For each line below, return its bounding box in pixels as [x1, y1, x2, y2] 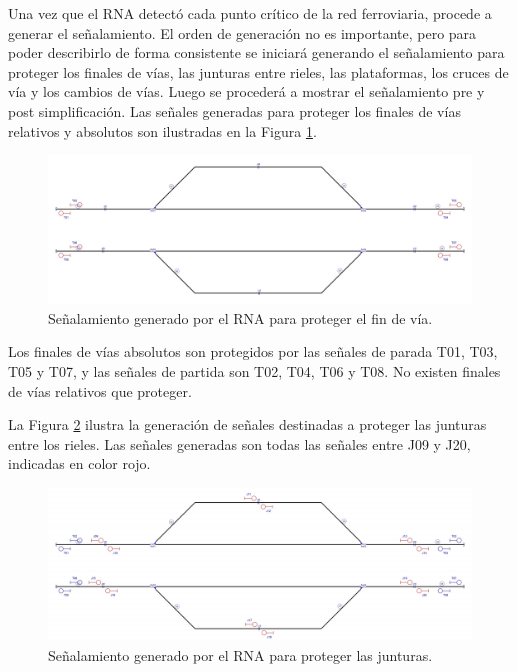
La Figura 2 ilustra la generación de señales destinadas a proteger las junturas [8, 414, 487, 435]
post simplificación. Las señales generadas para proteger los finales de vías [8, 100, 461, 121]
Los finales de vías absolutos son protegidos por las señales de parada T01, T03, [8, 341, 498, 362]
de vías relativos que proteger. [8, 380, 192, 401]
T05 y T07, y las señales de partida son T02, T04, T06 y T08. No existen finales [8, 361, 501, 381]
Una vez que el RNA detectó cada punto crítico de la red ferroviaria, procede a [8, 3, 492, 23]
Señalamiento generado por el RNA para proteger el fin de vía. [48, 307, 433, 328]
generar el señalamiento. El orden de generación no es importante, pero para [8, 22, 477, 43]
